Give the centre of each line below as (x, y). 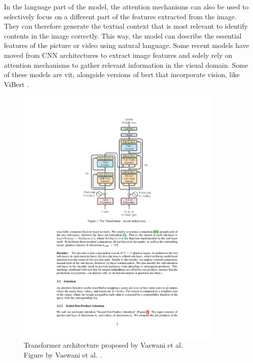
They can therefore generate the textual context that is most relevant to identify (126, 26)
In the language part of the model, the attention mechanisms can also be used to (126, 6)
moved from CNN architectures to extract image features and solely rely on (118, 55)
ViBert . (17, 84)
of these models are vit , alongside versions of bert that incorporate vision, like (122, 74)
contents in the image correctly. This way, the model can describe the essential (123, 35)
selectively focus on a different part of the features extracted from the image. (120, 16)
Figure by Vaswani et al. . (63, 354)
